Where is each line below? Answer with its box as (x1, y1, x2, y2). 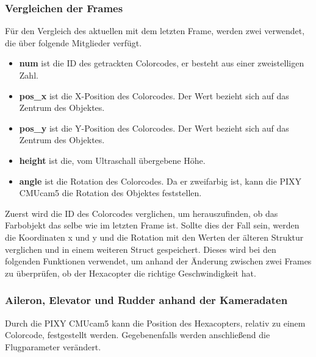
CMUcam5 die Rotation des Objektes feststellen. (19, 186, 202, 199)
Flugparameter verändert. (5, 340, 101, 353)
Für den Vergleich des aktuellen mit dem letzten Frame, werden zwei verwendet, (5, 24, 305, 37)
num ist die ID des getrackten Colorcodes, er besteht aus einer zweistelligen (19, 57, 304, 69)
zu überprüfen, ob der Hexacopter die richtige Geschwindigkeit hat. (5, 266, 256, 279)
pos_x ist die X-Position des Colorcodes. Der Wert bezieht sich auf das (19, 89, 289, 102)
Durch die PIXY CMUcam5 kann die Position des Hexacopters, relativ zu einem (5, 316, 306, 329)
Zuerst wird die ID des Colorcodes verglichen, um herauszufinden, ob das (5, 207, 278, 219)
